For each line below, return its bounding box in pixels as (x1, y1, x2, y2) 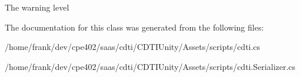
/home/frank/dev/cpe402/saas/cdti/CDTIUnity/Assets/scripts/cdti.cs (5, 41, 261, 53)
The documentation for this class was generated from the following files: (5, 21, 264, 33)
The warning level (5, 1, 69, 13)
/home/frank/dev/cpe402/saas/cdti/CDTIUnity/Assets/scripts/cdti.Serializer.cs (5, 60, 296, 72)
